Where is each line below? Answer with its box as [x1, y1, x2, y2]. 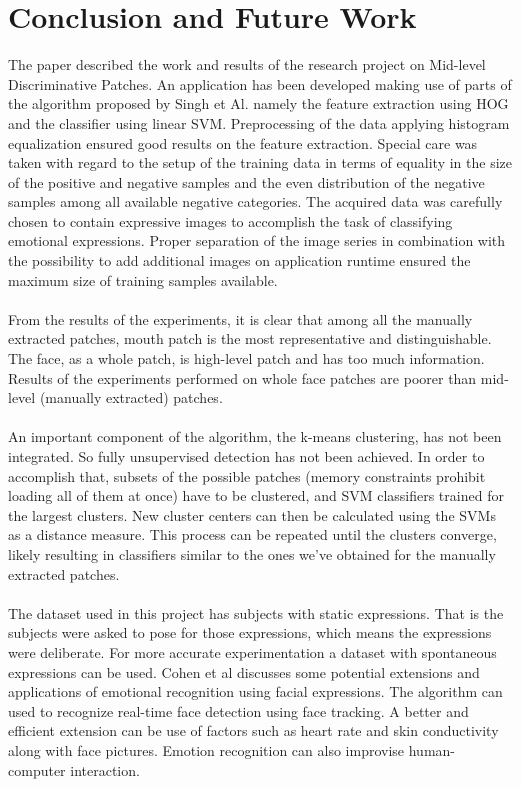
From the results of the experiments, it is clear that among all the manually [8, 308, 473, 329]
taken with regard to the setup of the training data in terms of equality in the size [8, 152, 512, 173]
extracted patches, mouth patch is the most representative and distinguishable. [8, 328, 492, 349]
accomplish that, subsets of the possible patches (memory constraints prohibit [8, 465, 486, 486]
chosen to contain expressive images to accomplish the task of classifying [8, 210, 453, 231]
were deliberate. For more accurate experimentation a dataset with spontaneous [8, 641, 497, 662]
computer [8, 759, 66, 780]
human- [408, 739, 455, 760]
